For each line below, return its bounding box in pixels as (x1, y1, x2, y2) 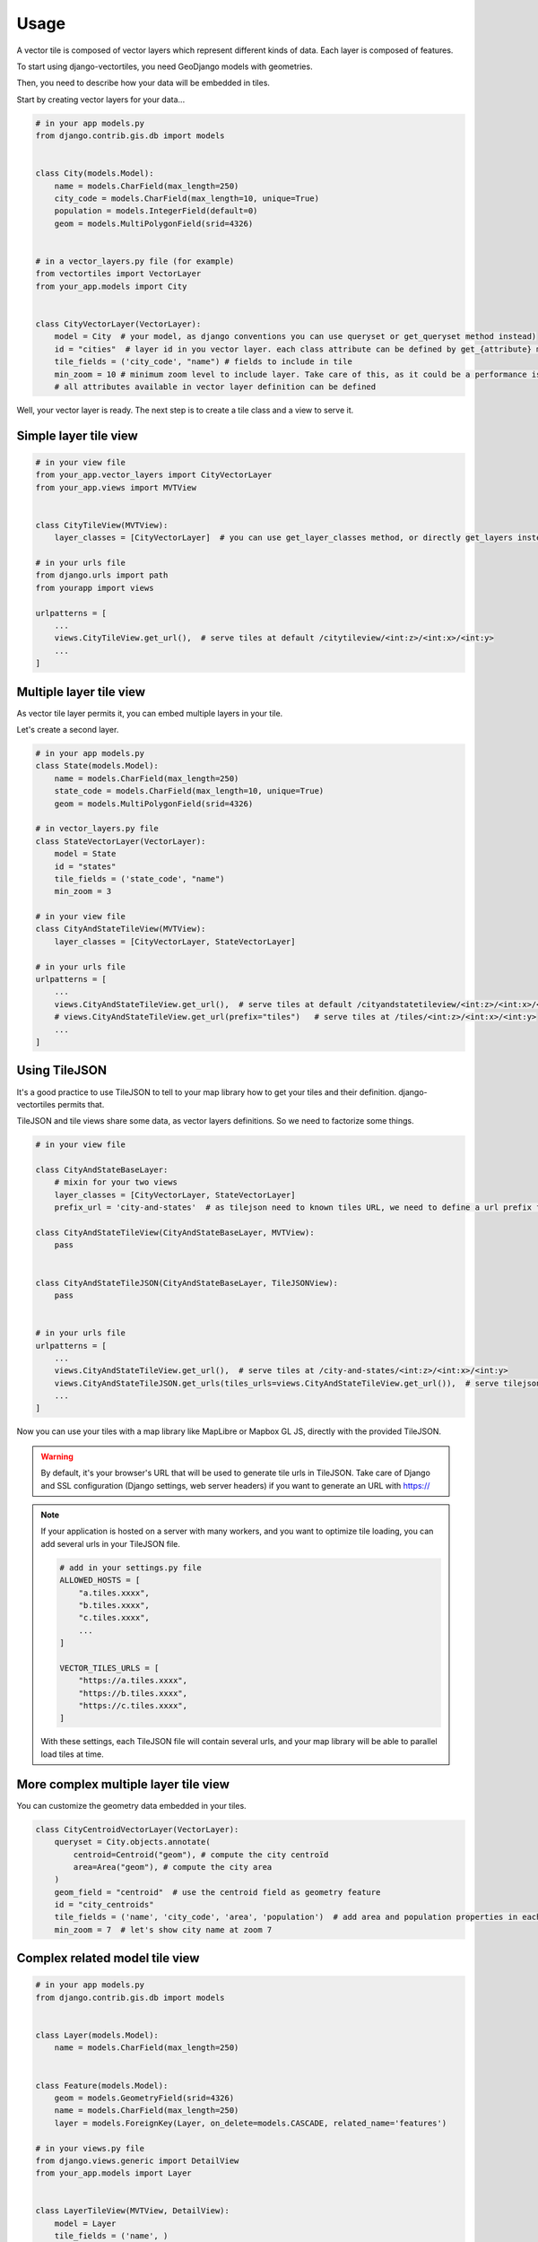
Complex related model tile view (16, 1951, 200, 1966)
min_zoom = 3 (54, 886, 112, 897)
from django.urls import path (35, 570, 169, 580)
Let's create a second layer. (16, 725, 119, 735)
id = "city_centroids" (54, 1899, 154, 1910)
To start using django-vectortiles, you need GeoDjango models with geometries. (16, 61, 313, 72)
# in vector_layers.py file (35, 823, 159, 834)
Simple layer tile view (16, 428, 138, 443)
